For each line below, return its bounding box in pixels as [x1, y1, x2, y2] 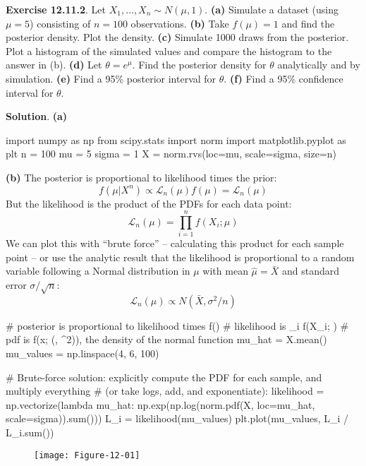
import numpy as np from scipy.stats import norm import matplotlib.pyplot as [6, 132, 346, 147]
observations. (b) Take [130, 16, 229, 30]
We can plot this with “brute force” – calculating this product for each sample [6, 236, 344, 251]
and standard [281, 263, 339, 278]
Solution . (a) [6, 109, 68, 124]
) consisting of [30, 16, 91, 30]
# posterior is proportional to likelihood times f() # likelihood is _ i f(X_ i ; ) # [6, 318, 349, 333]
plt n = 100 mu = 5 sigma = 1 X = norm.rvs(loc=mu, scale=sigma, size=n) [6, 146, 337, 161]
